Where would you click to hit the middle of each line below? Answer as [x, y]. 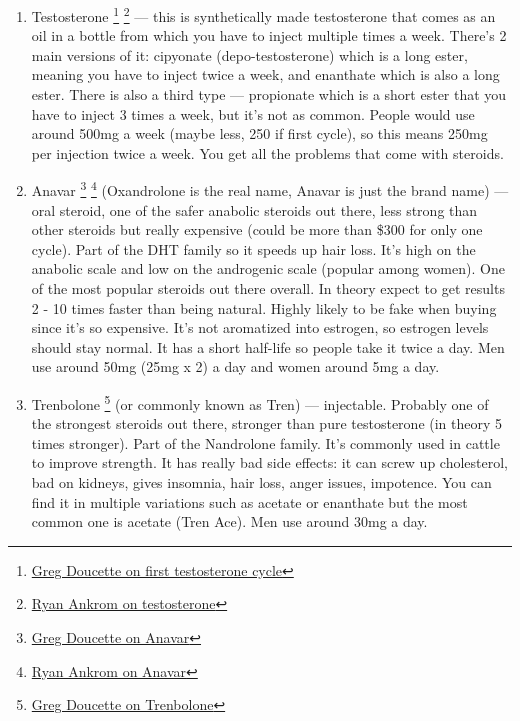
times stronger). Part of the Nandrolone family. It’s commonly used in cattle [265, 442]
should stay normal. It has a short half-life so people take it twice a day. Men [268, 346]
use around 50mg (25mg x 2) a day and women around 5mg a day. [235, 366]
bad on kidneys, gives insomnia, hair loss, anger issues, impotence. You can [261, 482]
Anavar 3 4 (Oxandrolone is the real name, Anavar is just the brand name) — [270, 189]
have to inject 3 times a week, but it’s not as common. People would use [253, 113]
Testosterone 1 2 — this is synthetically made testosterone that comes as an [263, 14]
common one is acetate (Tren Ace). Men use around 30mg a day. [229, 521]
